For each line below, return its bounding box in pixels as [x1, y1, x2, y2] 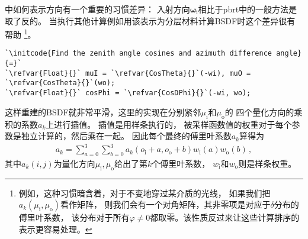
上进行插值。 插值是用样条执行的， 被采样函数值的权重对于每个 [46, 118, 292, 130]
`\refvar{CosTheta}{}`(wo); [5, 79, 115, 88]
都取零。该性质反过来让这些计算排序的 [150, 211, 300, 224]
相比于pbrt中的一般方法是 [198, 3, 297, 15]
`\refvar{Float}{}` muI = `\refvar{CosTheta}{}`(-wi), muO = [5, 69, 251, 77]
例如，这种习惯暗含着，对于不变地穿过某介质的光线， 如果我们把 [18, 186, 271, 199]
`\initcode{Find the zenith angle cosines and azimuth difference [5, 49, 272, 58]
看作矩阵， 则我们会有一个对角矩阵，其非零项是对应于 [60, 198, 271, 211]
